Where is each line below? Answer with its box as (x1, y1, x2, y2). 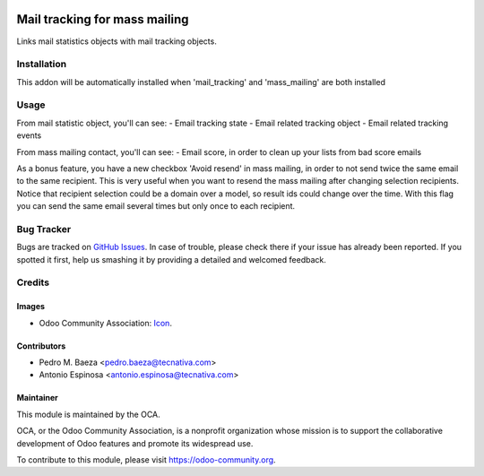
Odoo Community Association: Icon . (39, 317, 172, 328)
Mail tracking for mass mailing (16, 12, 189, 27)
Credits (16, 276, 49, 289)
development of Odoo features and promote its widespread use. (16, 437, 254, 448)
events (16, 130, 42, 141)
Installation (16, 58, 67, 71)
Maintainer (16, 393, 58, 403)
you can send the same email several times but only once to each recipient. (16, 201, 296, 212)
